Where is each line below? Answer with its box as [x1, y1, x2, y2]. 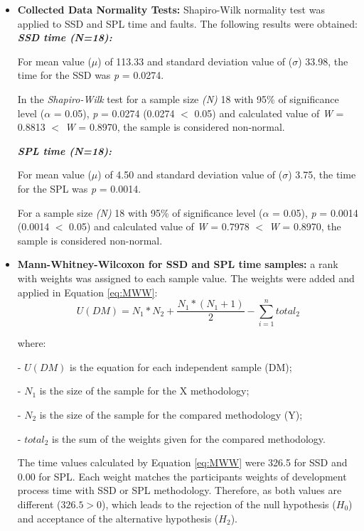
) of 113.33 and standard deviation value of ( [97, 53, 293, 68]
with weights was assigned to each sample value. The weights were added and [17, 270, 355, 285]
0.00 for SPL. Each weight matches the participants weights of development [17, 468, 347, 483]
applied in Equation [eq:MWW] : [17, 284, 158, 299]
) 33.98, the [298, 53, 348, 68]
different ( [17, 496, 61, 511]
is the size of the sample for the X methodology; [39, 383, 250, 398]
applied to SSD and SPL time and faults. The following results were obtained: [17, 16, 358, 31]
